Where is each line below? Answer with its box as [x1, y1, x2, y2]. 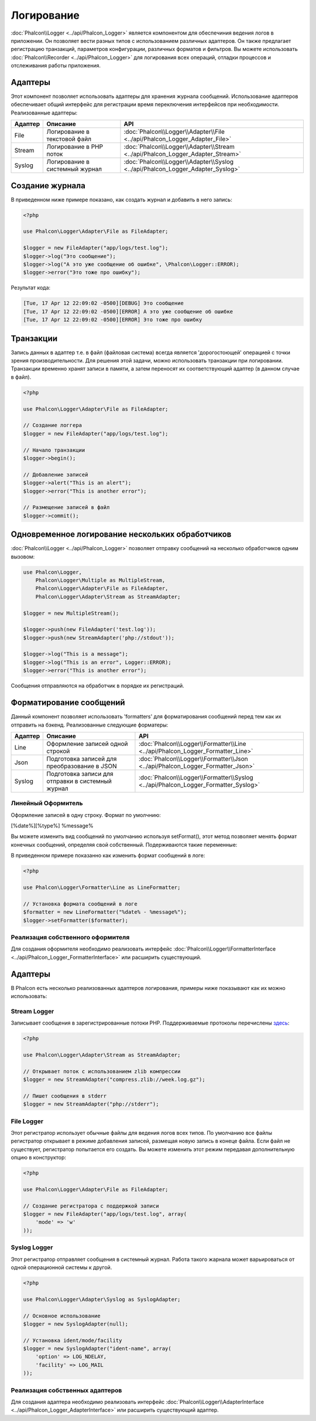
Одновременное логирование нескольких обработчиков [11, 530, 232, 540]
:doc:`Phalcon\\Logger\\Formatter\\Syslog [138, 773, 254, 781]
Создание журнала [11, 181, 86, 191]
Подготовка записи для [46, 769, 114, 778]
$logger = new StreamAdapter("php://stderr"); [23, 1101, 159, 1108]
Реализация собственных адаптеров [11, 1386, 122, 1394]
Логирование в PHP [46, 143, 104, 151]
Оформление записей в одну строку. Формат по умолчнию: [11, 811, 161, 818]
